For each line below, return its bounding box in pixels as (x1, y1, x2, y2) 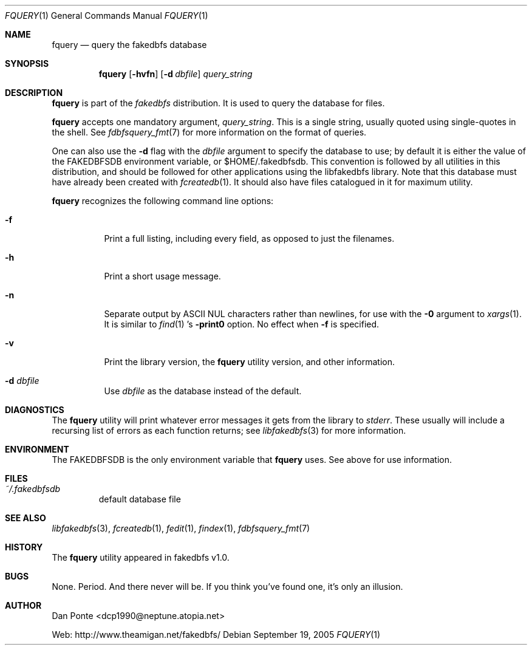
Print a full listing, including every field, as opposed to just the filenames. (104, 233, 395, 244)
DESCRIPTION (5, 87, 63, 98)
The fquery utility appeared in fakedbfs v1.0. (52, 552, 230, 563)
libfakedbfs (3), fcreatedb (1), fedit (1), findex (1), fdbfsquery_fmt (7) (52, 523, 310, 533)
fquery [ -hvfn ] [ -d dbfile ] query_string (98, 69, 253, 79)
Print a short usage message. (104, 271, 221, 281)
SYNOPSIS (5, 58, 49, 69)
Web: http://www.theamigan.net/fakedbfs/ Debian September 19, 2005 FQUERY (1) (52, 629, 381, 640)
